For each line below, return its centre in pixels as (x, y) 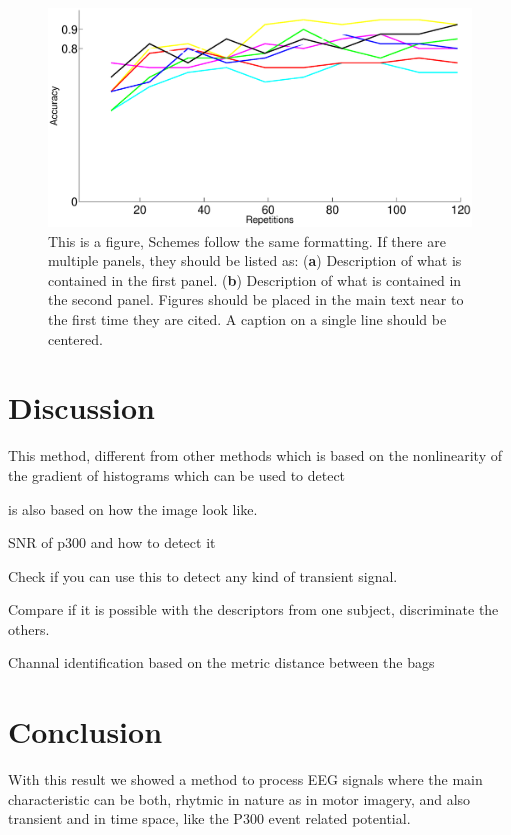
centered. (75, 338)
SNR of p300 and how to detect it (112, 542)
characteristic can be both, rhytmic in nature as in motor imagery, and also (239, 798)
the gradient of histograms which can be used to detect (177, 474)
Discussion (81, 407)
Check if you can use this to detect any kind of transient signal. (203, 575)
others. (29, 628)
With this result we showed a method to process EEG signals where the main (245, 779)
